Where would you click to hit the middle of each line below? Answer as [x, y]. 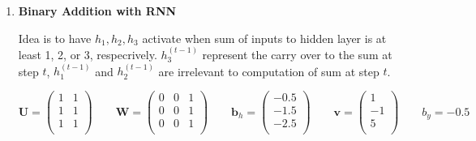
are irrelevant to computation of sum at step [269, 71]
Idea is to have [55, 38]
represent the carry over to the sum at [297, 54]
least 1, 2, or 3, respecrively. [88, 54]
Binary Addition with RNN [97, 11]
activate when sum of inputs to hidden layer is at [264, 38]
